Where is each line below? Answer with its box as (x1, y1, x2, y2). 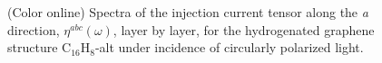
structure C (7, 38, 72, 57)
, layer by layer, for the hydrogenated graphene (113, 20, 375, 39)
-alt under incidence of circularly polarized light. (94, 38, 364, 57)
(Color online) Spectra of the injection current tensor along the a (7, 3, 368, 22)
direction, (7, 20, 60, 39)
